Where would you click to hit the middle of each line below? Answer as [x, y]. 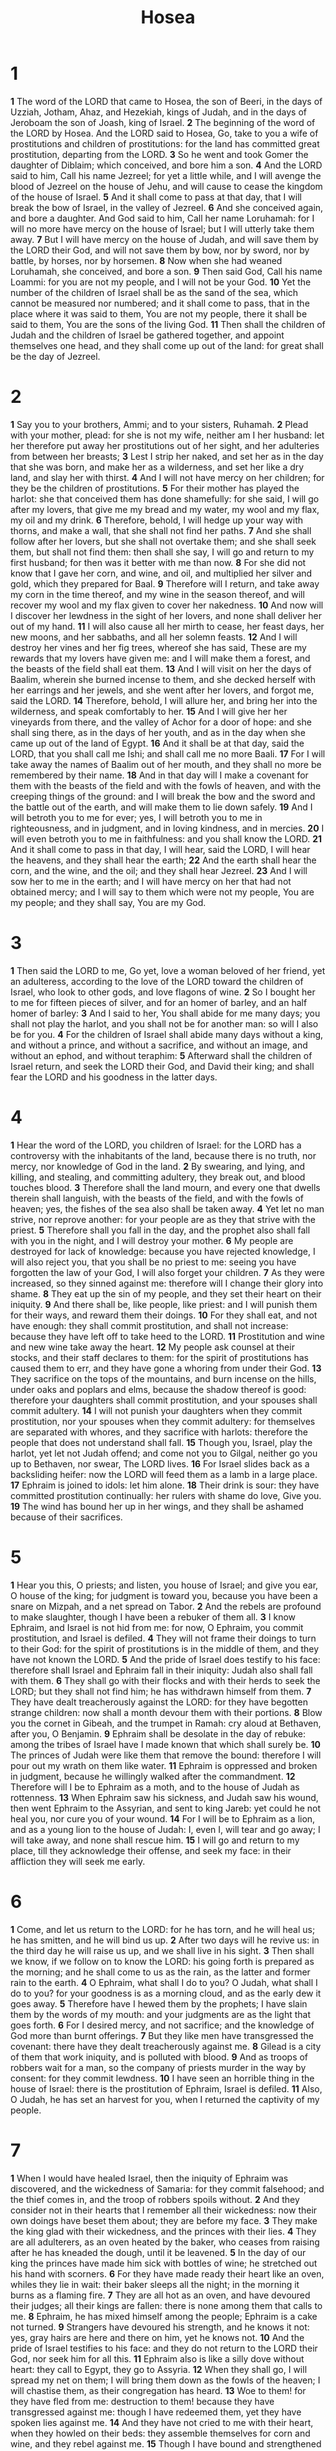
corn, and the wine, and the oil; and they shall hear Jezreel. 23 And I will [159, 870]
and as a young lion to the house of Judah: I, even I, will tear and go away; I [165, 1829]
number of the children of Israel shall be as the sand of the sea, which [154, 292]
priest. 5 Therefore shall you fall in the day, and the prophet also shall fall [160, 1230]
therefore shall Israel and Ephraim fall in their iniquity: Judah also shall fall [161, 1670]
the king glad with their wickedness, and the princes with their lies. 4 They [163, 2231]
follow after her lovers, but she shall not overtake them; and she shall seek [163, 541]
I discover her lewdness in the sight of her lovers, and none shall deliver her [166, 615]
